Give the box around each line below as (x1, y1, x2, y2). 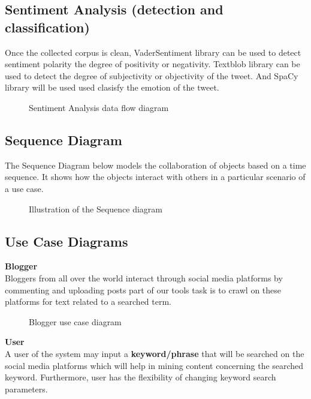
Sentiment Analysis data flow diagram (29, 101, 169, 113)
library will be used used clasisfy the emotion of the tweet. (5, 81, 219, 94)
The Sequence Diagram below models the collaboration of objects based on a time (5, 158, 306, 171)
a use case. (5, 182, 44, 194)
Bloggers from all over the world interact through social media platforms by (5, 271, 283, 284)
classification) (5, 17, 90, 36)
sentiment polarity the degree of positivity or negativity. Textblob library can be (5, 58, 300, 70)
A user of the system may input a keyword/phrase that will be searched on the (5, 347, 304, 359)
